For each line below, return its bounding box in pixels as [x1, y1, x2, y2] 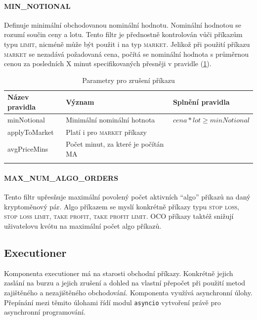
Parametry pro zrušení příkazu [82, 75, 175, 85]
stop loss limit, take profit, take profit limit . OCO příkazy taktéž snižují [4, 211, 234, 221]
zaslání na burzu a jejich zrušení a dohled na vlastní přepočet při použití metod [4, 278, 246, 288]
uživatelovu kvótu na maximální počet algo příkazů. [4, 221, 162, 231]
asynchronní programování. [4, 307, 86, 317]
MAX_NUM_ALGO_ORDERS [4, 173, 119, 183]
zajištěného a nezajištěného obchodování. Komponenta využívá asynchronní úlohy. [4, 287, 253, 297]
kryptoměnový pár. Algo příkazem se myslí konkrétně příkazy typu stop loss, [4, 201, 239, 211]
